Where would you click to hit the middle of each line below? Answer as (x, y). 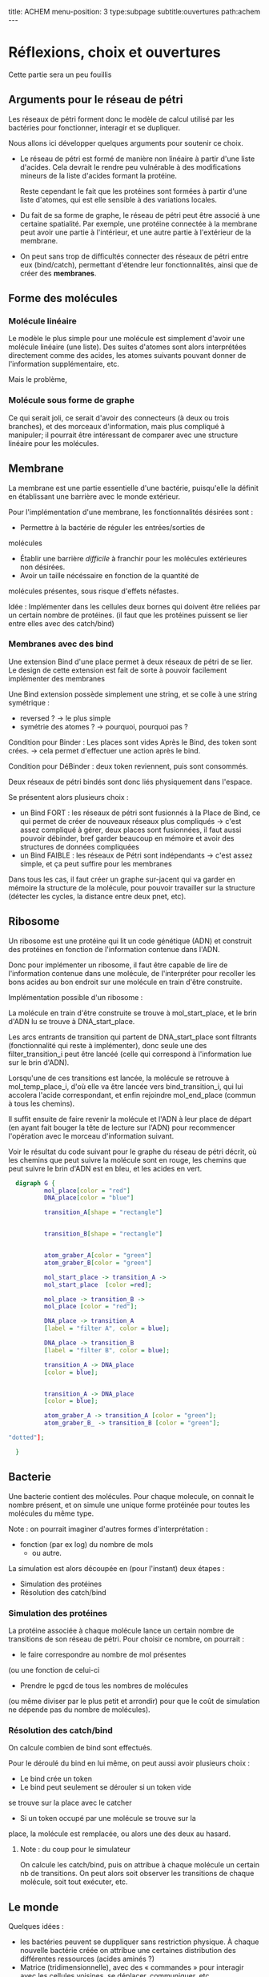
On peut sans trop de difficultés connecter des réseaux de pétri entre (134, 256)
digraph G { (36, 1183)
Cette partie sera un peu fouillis (60, 74)
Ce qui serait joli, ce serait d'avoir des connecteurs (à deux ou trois (119, 418)
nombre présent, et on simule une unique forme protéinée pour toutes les (129, 1505)
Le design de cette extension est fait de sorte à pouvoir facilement (118, 670)
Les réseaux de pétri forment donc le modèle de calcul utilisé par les (121, 119)
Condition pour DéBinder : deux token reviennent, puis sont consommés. (128, 766)
